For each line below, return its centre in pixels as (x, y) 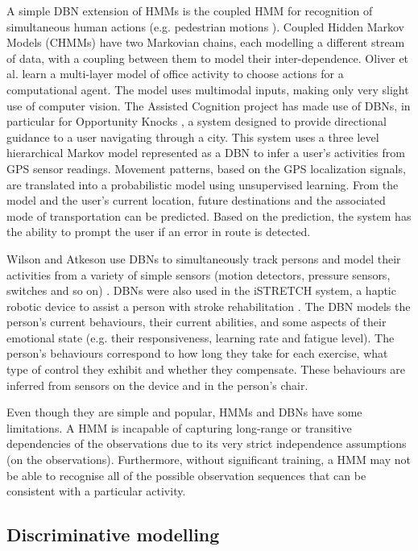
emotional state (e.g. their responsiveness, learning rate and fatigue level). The (201, 337)
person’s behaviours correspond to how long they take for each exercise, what (197, 353)
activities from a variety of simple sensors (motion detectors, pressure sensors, (199, 274)
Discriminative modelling (113, 534)
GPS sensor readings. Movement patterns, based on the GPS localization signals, (206, 168)
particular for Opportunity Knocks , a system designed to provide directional (197, 121)
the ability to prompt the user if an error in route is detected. (159, 232)
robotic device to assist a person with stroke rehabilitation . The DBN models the (209, 306)
